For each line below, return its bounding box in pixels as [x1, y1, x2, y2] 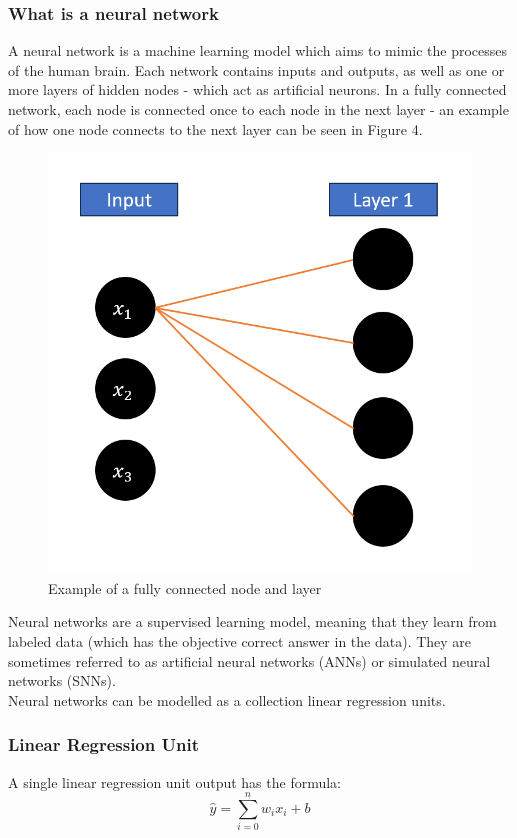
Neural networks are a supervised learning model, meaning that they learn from [8, 611, 497, 632]
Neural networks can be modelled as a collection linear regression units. [8, 689, 446, 710]
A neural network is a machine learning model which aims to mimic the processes [8, 40, 508, 61]
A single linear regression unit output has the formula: [8, 771, 341, 792]
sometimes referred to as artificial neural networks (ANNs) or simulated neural [8, 650, 491, 671]
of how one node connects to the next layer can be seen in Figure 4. [8, 118, 423, 139]
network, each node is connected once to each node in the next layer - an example [8, 99, 509, 119]
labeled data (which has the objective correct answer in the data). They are [8, 631, 472, 652]
